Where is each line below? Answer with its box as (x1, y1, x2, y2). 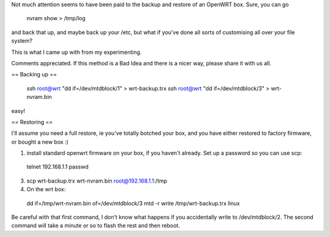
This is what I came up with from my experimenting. (11, 48, 142, 56)
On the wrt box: (26, 186, 66, 193)
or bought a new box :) (11, 138, 68, 145)
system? (11, 37, 33, 45)
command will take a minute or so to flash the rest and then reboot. (11, 222, 180, 229)
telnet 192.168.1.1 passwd (26, 163, 89, 170)
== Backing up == (11, 71, 57, 78)
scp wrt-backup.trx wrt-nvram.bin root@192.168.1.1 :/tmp (26, 177, 167, 184)
